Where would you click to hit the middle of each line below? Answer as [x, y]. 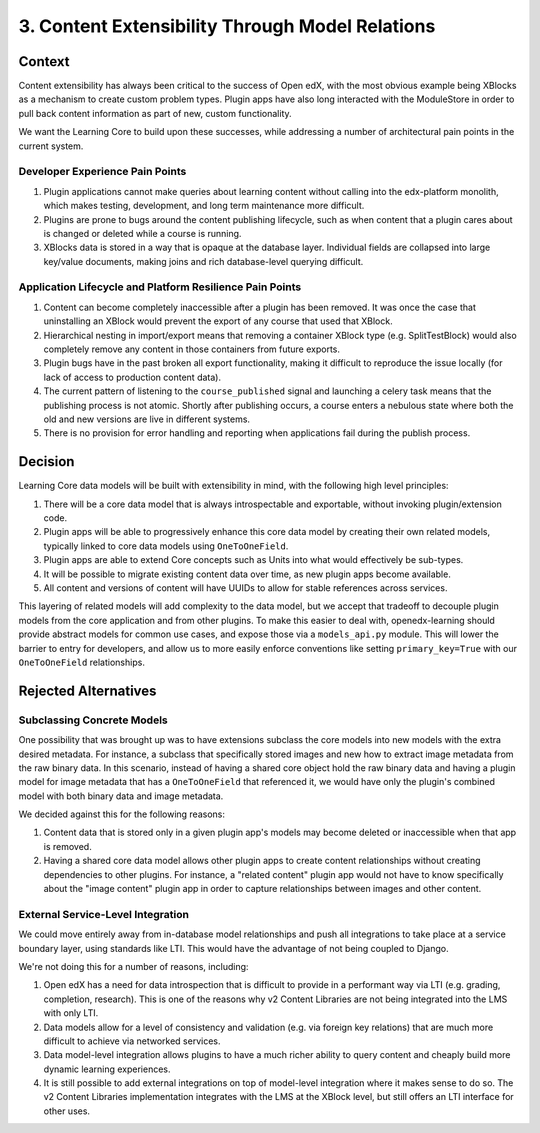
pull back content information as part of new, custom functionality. [155, 113]
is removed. [67, 846]
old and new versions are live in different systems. [146, 419]
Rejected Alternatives [87, 690]
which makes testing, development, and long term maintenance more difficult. [204, 206]
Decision [46, 461]
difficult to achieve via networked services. [132, 1041]
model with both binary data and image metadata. [121, 796]
